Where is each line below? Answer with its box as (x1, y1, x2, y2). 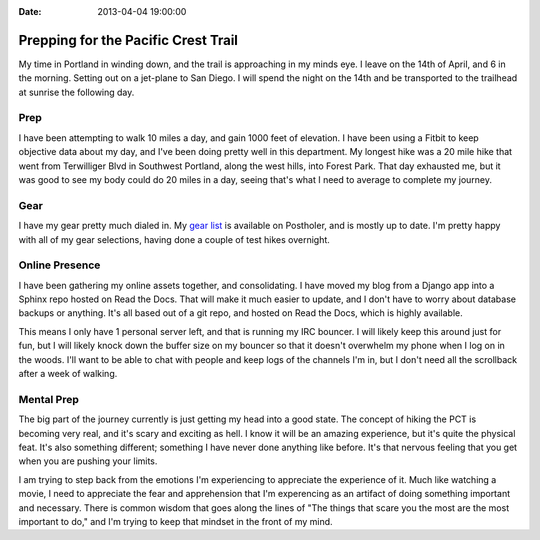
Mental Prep (18, 392, 79, 406)
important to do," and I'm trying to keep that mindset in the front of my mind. (18, 515, 334, 527)
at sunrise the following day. (18, 86, 135, 98)
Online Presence (18, 258, 101, 272)
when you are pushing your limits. (18, 455, 158, 467)
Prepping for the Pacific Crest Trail (18, 31, 239, 49)
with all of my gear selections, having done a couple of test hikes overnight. (18, 233, 330, 245)
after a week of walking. (18, 368, 118, 380)
